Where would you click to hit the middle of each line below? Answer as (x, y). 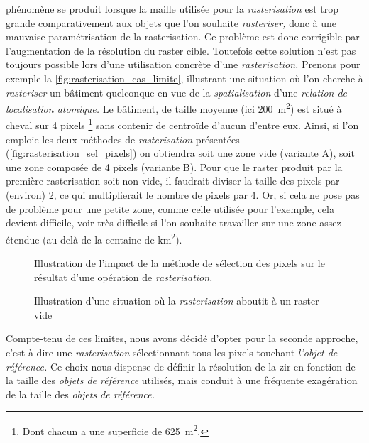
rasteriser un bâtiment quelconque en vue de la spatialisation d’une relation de (177, 92)
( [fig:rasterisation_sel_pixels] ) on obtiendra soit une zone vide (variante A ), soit (180, 153)
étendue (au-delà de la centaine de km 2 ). (94, 238)
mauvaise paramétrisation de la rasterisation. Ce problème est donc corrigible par (183, 37)
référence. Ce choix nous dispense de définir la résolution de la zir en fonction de (181, 366)
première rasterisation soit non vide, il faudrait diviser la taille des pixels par (173, 181)
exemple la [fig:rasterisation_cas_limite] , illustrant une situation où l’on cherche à (184, 78)
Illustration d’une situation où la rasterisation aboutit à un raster (177, 301)
